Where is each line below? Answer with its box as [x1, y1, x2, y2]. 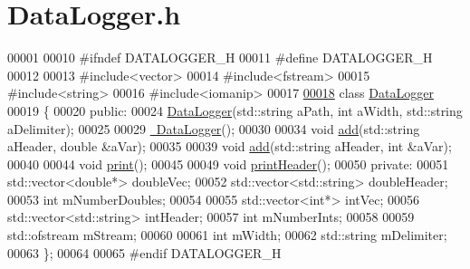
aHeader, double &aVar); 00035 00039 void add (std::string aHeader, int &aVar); [7, 137, 452, 156]
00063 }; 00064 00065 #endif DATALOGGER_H [7, 243, 282, 262]
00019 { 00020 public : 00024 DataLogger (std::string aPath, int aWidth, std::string [7, 101, 463, 120]
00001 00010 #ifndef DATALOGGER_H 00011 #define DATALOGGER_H [7, 48, 433, 67]
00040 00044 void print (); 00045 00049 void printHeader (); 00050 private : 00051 [7, 154, 449, 173]
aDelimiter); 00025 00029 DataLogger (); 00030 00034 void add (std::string [7, 119, 420, 138]
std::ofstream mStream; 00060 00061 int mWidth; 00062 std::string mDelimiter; [7, 226, 447, 245]
